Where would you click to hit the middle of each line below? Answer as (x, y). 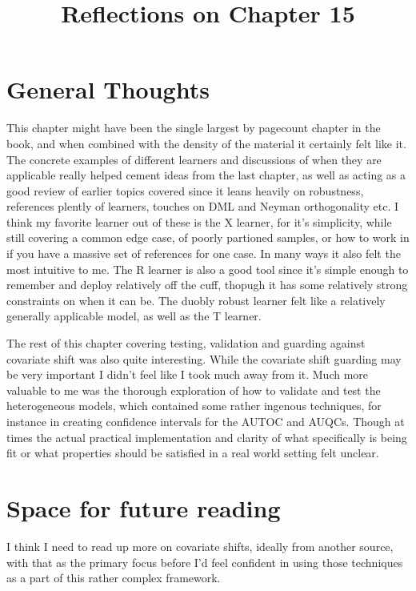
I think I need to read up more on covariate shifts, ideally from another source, (200, 546)
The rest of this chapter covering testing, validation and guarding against (186, 343)
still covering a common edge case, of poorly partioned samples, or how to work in (208, 237)
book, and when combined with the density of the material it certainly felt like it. (206, 143)
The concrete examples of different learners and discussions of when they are (194, 159)
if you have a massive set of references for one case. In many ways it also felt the (204, 253)
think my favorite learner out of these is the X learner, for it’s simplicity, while (199, 221)
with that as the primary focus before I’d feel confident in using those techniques (205, 562)
